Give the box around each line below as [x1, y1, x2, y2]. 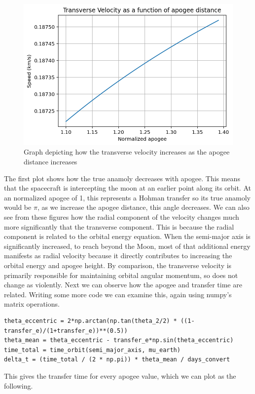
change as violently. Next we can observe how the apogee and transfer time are [4, 279, 242, 290]
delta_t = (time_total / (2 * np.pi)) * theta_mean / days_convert [4, 356, 230, 363]
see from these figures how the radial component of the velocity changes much [4, 212, 239, 222]
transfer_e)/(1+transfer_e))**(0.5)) [4, 327, 128, 334]
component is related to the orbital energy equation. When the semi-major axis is [4, 231, 251, 241]
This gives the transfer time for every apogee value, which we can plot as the [4, 370, 236, 381]
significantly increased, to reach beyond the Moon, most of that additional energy [4, 240, 251, 251]
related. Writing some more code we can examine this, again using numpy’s [4, 289, 232, 299]
